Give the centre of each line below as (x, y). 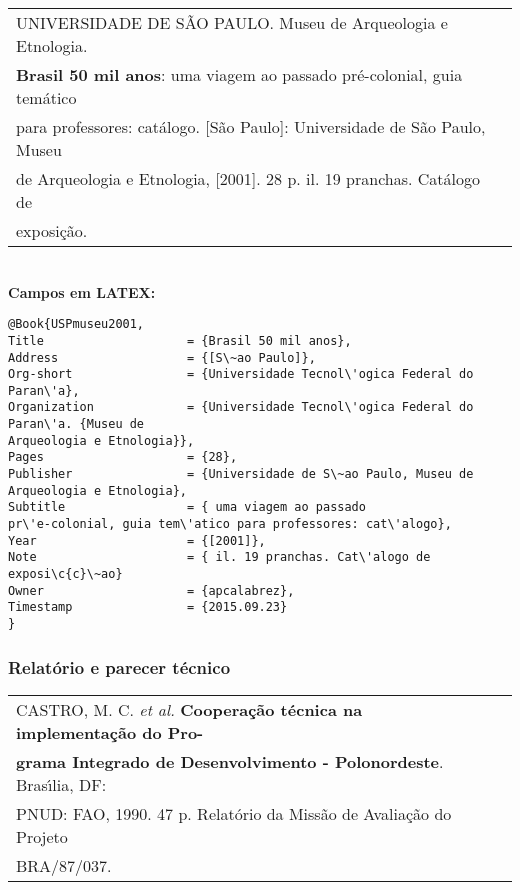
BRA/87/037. (64, 865)
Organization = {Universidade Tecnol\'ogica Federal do (241, 407)
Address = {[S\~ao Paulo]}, (162, 357)
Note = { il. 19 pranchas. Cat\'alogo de (219, 557)
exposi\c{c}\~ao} (65, 574)
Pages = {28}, (123, 457)
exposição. (52, 230)
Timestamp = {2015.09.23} (148, 607)
